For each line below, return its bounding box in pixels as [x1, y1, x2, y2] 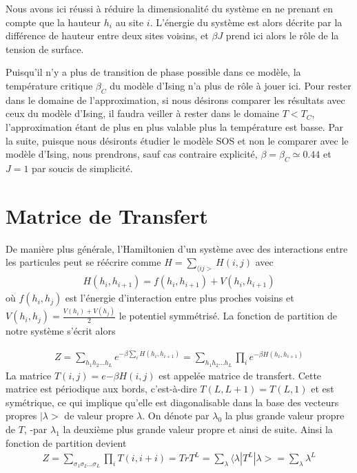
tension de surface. [6, 41, 84, 56]
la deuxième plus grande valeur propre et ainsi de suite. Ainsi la [63, 421, 333, 436]
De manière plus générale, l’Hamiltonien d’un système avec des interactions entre [6, 241, 348, 255]
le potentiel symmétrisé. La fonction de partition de [119, 308, 338, 323]
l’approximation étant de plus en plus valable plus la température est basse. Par [6, 119, 344, 134]
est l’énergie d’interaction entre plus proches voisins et [65, 291, 294, 305]
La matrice [6, 368, 52, 382]
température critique [6, 78, 93, 92]
